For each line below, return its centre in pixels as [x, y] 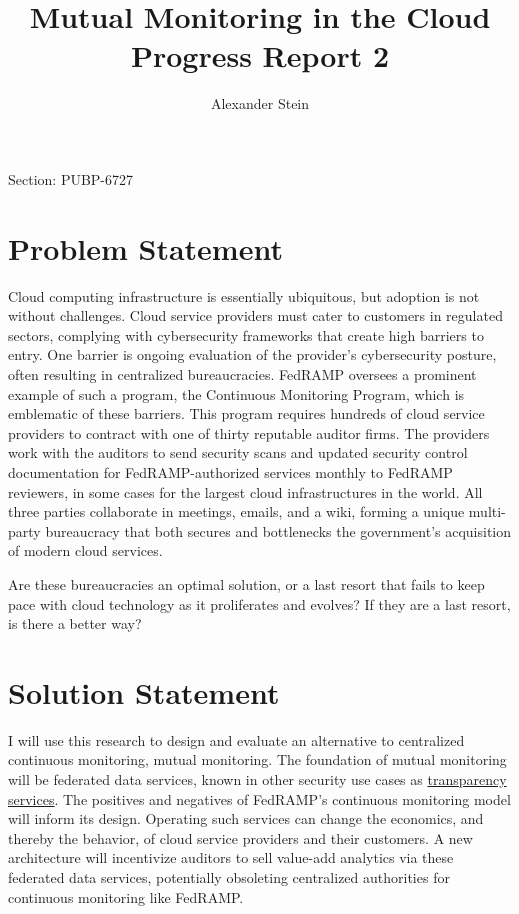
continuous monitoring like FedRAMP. [126, 896]
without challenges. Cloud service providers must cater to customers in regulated [255, 315]
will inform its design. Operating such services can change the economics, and [246, 818]
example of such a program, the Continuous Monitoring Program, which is [236, 393]
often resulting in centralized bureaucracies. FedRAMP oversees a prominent [242, 374]
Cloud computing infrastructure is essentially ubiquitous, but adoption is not [244, 295]
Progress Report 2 [260, 55]
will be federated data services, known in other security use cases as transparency [257, 779]
